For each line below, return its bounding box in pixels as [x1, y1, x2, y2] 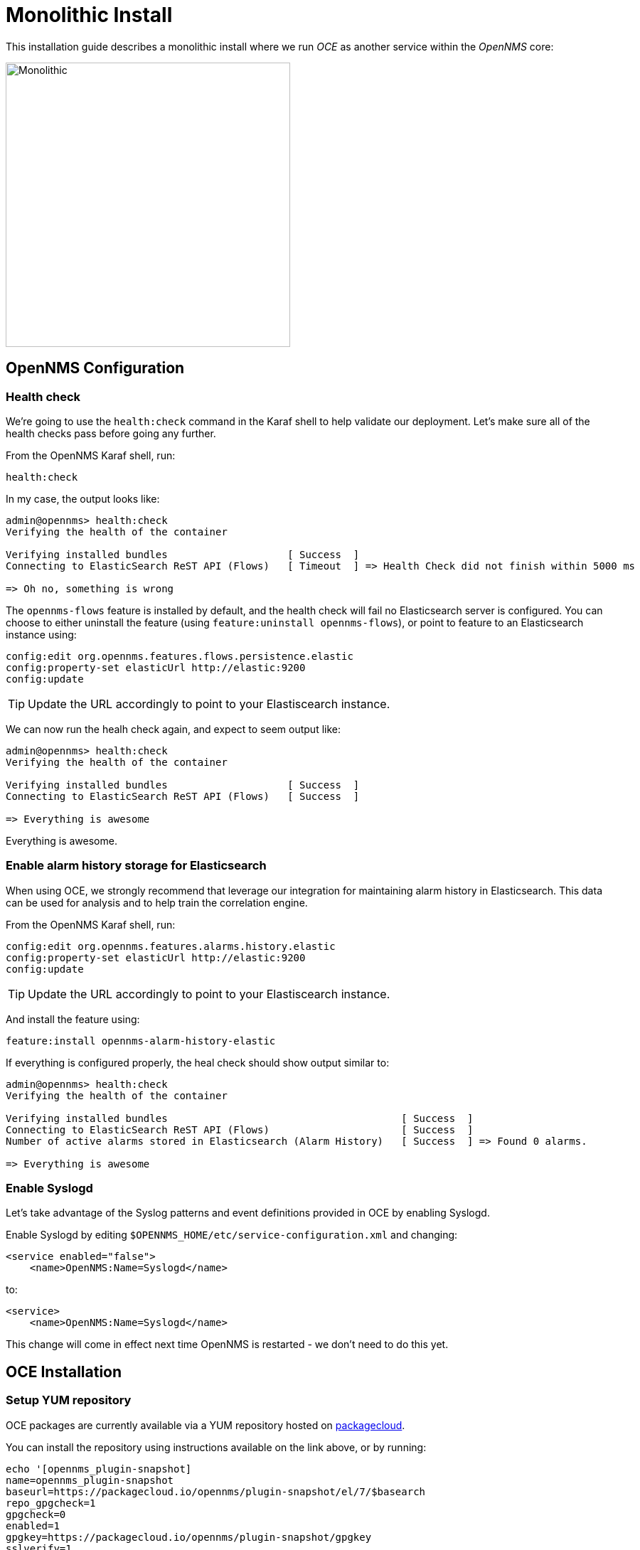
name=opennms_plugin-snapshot [6, 1474, 174, 1486]
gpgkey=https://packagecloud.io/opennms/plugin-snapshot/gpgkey [6, 1531, 372, 1543]
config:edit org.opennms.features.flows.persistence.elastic [6, 650, 353, 662]
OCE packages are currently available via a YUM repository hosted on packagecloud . [6, 1418, 405, 1431]
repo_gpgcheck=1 [6, 1497, 96, 1509]
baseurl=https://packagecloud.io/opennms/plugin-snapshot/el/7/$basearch [6, 1485, 426, 1497]
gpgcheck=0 [6, 1508, 66, 1520]
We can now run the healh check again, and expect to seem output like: [6, 722, 341, 735]
